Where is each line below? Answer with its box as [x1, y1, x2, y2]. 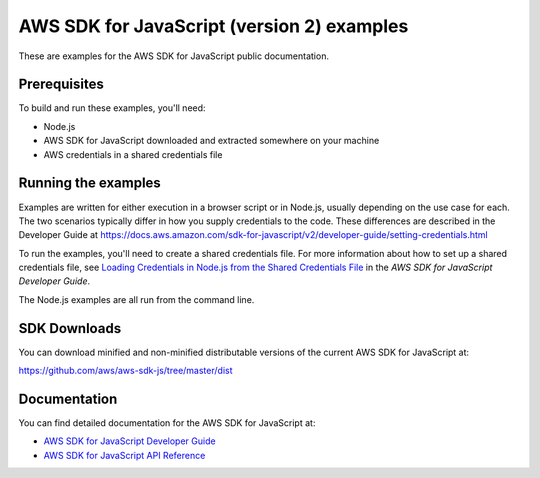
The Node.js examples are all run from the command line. [18, 293, 255, 305]
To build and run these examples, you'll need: [18, 102, 206, 114]
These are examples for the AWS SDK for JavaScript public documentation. [18, 50, 330, 62]
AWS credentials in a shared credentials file [43, 148, 223, 160]
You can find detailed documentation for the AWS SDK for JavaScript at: [18, 417, 316, 429]
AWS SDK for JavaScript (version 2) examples [18, 15, 409, 37]
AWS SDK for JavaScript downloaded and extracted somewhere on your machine [43, 135, 380, 147]
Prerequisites [18, 76, 104, 93]
